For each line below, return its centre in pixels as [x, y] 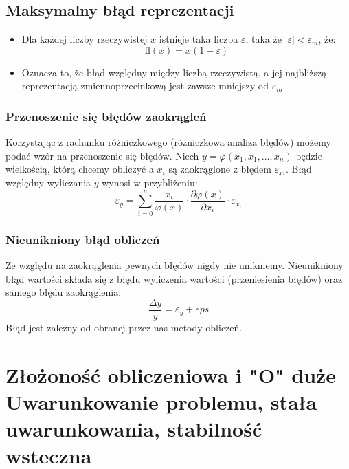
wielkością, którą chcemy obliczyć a [80, 169]
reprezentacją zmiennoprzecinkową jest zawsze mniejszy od [145, 86]
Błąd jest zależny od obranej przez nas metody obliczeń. [124, 327]
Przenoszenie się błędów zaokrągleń [106, 116]
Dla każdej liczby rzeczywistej [85, 39]
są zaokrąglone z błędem [220, 169]
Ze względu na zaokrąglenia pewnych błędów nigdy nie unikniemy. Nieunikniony [174, 264]
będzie [309, 155]
